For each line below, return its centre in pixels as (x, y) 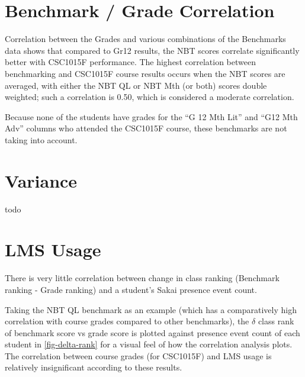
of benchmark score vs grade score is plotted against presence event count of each (152, 332)
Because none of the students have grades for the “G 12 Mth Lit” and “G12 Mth (151, 116)
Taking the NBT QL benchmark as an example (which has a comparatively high (151, 309)
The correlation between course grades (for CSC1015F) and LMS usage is (138, 355)
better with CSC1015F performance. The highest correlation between (130, 62)
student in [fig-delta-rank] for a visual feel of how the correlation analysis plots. (149, 344)
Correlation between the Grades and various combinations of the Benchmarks (145, 39)
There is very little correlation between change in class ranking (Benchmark (142, 278)
